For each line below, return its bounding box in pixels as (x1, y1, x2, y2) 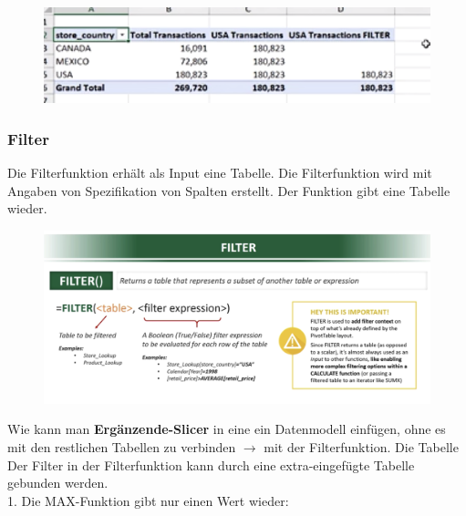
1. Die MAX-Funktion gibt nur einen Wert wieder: (7, 490, 289, 510)
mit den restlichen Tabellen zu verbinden (7, 437, 236, 456)
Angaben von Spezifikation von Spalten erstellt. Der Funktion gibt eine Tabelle (7, 181, 450, 200)
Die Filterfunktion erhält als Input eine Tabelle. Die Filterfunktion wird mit (7, 162, 432, 181)
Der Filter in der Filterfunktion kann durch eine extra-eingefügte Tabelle (7, 455, 415, 474)
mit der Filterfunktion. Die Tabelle (264, 437, 459, 456)
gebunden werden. (7, 473, 109, 492)
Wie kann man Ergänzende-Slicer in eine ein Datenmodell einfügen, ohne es (7, 419, 446, 439)
